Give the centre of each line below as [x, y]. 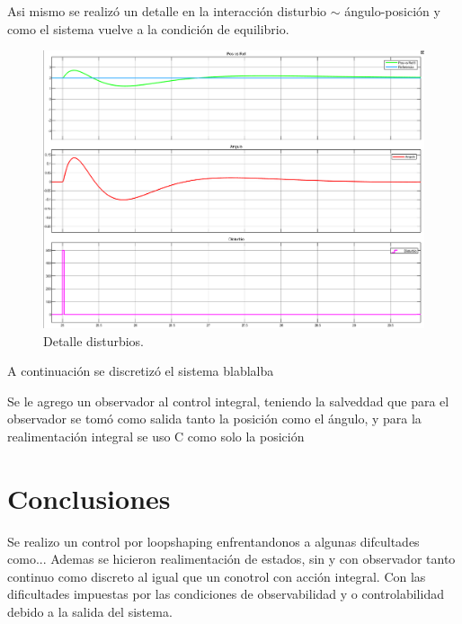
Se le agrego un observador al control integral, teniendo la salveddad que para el [228, 401]
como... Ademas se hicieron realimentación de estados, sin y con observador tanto [231, 559]
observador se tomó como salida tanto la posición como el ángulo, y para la [214, 419]
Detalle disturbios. [94, 340]
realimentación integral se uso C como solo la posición [156, 436]
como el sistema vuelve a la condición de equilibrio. [148, 28]
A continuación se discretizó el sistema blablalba [141, 371]
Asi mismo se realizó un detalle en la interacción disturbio [167, 11]
